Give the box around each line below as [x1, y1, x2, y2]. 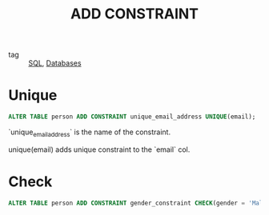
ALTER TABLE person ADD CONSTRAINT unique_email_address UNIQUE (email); [8, 113, 256, 121]
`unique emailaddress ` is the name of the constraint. [8, 127, 171, 138]
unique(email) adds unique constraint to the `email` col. [8, 145, 191, 154]
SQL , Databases [28, 58, 82, 68]
